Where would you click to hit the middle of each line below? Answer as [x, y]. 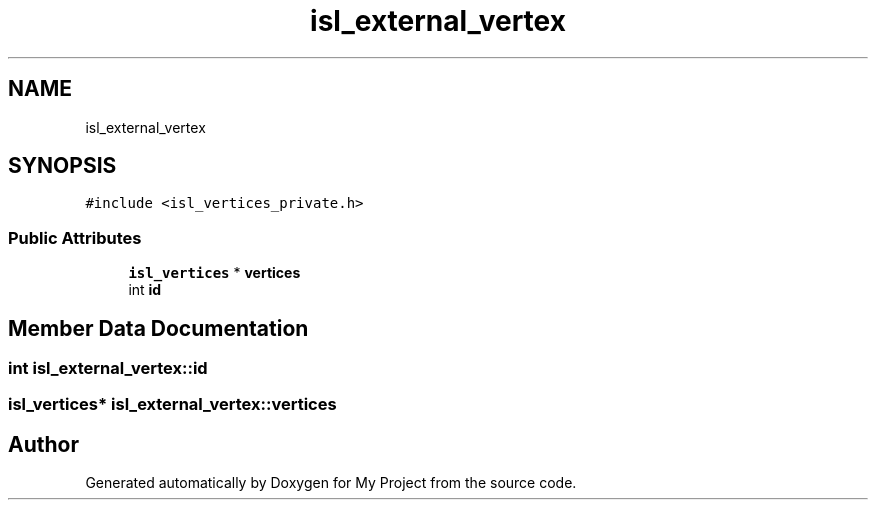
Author [43, 444]
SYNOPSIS [62, 166]
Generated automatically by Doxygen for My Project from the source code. [331, 483]
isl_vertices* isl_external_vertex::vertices [172, 404]
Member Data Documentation [158, 328]
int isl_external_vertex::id [108, 368]
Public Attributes [75, 237]
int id [145, 290]
